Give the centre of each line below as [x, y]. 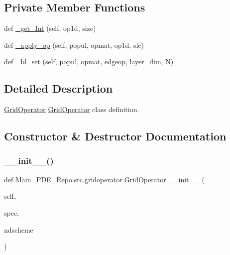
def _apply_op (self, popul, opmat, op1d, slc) [74, 45]
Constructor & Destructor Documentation [115, 136]
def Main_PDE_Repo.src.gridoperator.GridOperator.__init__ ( [104, 179]
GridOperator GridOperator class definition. [72, 109]
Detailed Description [58, 88]
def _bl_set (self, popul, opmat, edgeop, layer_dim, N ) [89, 62]
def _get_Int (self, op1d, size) [50, 28]
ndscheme [19, 229]
